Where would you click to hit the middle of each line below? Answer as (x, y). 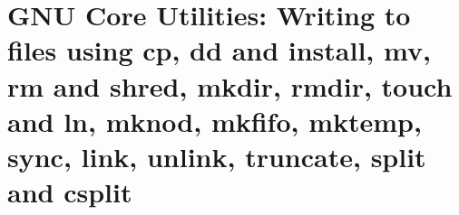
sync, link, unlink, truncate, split (217, 156)
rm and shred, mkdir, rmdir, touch (230, 85)
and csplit (70, 192)
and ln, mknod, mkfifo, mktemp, (215, 121)
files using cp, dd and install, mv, (219, 50)
